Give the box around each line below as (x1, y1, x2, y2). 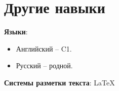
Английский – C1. (16, 43, 72, 54)
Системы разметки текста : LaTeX (4, 77, 115, 87)
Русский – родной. (16, 60, 73, 71)
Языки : (4, 26, 28, 37)
